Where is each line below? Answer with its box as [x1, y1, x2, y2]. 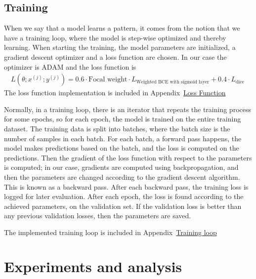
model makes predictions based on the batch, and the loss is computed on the [4, 143, 239, 153]
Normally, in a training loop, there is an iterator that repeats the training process [4, 104, 251, 114]
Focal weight [88, 76, 128, 83]
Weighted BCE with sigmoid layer [136, 79, 210, 84]
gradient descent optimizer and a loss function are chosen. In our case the [4, 51, 227, 62]
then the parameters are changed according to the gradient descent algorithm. [4, 171, 240, 182]
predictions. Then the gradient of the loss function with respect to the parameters [4, 152, 252, 162]
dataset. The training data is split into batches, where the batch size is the [4, 123, 230, 133]
